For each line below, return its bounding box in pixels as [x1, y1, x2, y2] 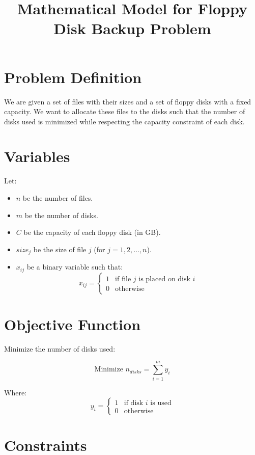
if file [115, 275, 131, 283]
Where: [4, 387, 26, 397]
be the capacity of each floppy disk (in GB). [23, 227, 161, 237]
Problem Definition [4, 66, 142, 87]
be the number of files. [22, 193, 93, 203]
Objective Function [4, 313, 141, 334]
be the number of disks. [24, 209, 98, 220]
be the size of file [33, 244, 87, 254]
